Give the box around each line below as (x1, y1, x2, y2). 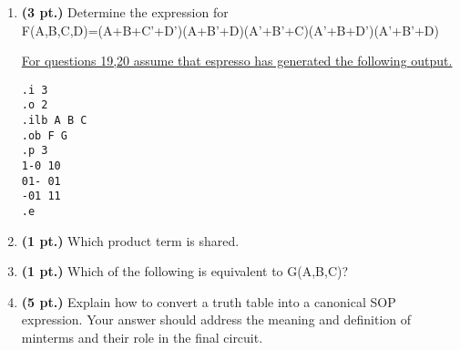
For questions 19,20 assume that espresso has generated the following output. (21, 51, 453, 70)
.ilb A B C (21, 114, 87, 128)
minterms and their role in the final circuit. (21, 328, 263, 347)
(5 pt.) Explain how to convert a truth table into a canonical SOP (21, 292, 396, 311)
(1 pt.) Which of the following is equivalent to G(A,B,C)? (21, 262, 349, 281)
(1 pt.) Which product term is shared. (21, 231, 240, 250)
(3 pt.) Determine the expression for (21, 3, 229, 21)
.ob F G (21, 129, 67, 142)
